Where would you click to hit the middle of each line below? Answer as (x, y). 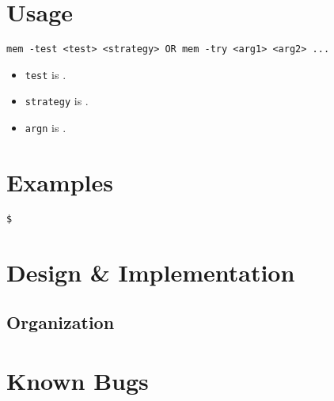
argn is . (46, 128)
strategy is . (57, 101)
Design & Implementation (151, 272)
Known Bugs (78, 380)
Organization (61, 322)
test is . (46, 74)
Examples (60, 182)
